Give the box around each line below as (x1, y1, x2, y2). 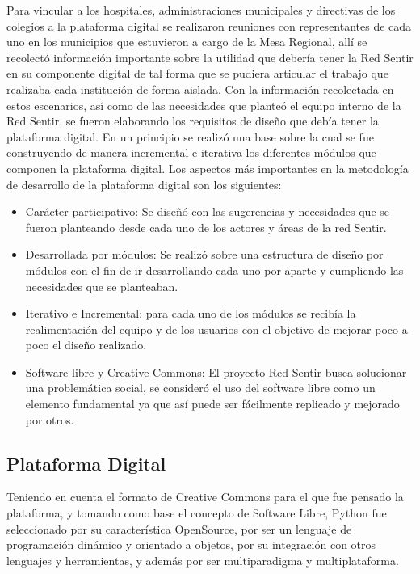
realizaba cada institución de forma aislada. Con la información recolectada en (6, 80, 394, 97)
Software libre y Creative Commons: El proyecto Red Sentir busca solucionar (25, 363, 407, 380)
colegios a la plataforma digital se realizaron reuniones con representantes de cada (6, 17, 412, 34)
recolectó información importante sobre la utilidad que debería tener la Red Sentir (6, 49, 414, 65)
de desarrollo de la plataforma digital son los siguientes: (6, 175, 282, 192)
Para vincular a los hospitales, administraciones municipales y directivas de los (6, 2, 396, 18)
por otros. (25, 411, 74, 428)
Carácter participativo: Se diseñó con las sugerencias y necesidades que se (25, 203, 389, 220)
